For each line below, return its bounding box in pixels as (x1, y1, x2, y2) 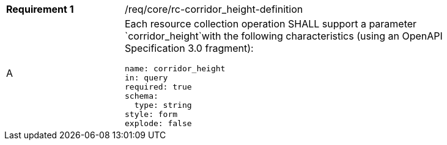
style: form (125, 110, 178, 119)
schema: (125, 91, 158, 101)
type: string (134, 101, 192, 110)
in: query (125, 73, 168, 82)
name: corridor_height (125, 64, 226, 73)
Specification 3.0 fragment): (125, 42, 254, 54)
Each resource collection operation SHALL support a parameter (125, 18, 417, 30)
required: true (125, 82, 192, 91)
